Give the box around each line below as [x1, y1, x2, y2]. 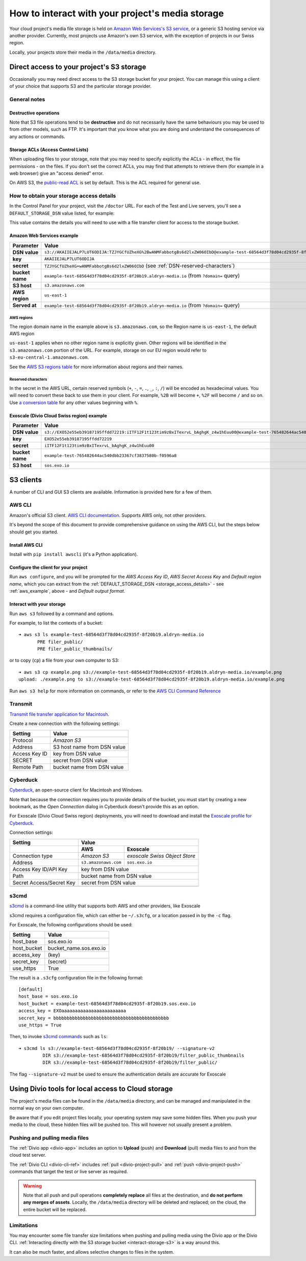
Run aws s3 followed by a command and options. [9, 611, 114, 617]
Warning [23, 1183, 42, 1189]
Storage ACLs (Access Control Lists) [9, 146, 89, 153]
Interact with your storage [9, 601, 66, 608]
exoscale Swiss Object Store [126, 852, 196, 859]
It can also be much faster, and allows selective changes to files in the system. [9, 1249, 174, 1255]
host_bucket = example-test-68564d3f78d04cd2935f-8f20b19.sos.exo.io [18, 1000, 196, 1007]
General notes [9, 96, 45, 103]
